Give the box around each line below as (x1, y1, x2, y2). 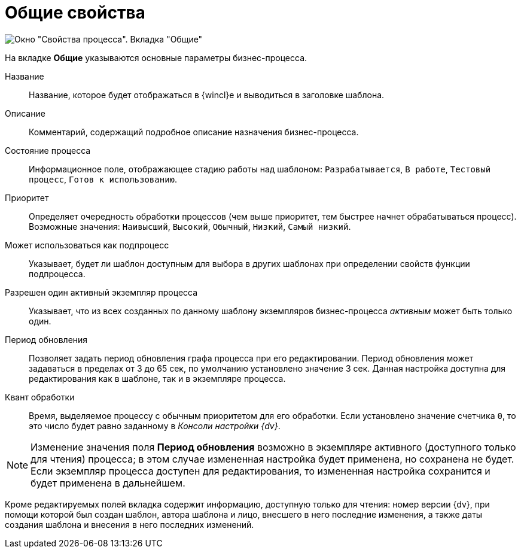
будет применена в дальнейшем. (31, 476, 185, 489)
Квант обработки (5, 391, 75, 402)
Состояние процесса (5, 145, 91, 156)
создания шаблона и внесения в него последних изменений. (5, 519, 254, 530)
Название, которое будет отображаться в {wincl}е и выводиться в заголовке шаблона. (29, 89, 385, 100)
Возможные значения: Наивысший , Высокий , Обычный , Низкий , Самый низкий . (29, 221, 351, 232)
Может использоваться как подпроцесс (5, 239, 169, 250)
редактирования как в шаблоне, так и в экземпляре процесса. (29, 373, 286, 384)
